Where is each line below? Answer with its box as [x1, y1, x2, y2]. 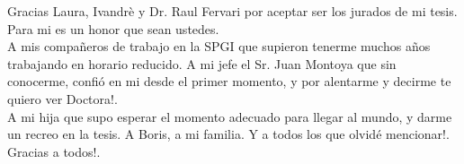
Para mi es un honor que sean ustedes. [7, 19, 219, 38]
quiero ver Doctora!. [7, 89, 118, 108]
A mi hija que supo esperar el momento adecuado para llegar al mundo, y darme [7, 107, 452, 125]
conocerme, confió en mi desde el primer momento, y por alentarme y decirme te [7, 72, 451, 91]
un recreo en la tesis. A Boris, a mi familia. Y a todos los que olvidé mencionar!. [7, 125, 450, 143]
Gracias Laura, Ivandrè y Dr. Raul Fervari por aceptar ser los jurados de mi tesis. [7, 2, 458, 20]
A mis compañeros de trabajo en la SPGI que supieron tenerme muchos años [7, 37, 431, 56]
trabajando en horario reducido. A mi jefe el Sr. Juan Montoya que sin [7, 54, 397, 73]
